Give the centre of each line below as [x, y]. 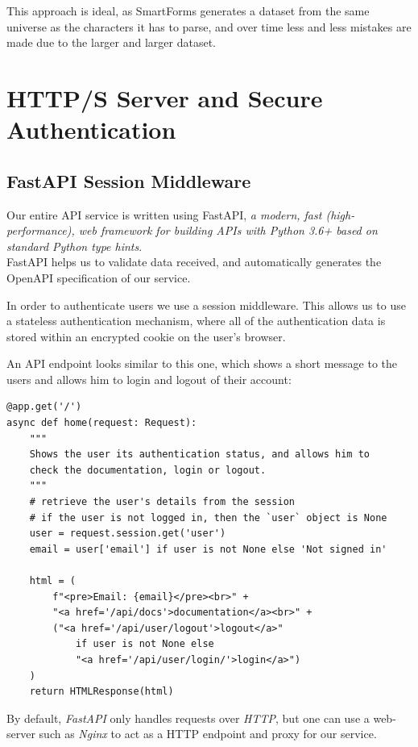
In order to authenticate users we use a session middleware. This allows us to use [206, 305]
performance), [41, 230]
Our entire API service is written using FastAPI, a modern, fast [164, 214]
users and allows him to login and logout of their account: [149, 379]
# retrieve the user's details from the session [162, 502]
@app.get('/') [44, 407]
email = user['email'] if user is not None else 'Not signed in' [208, 549]
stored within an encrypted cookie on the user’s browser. [146, 336]
